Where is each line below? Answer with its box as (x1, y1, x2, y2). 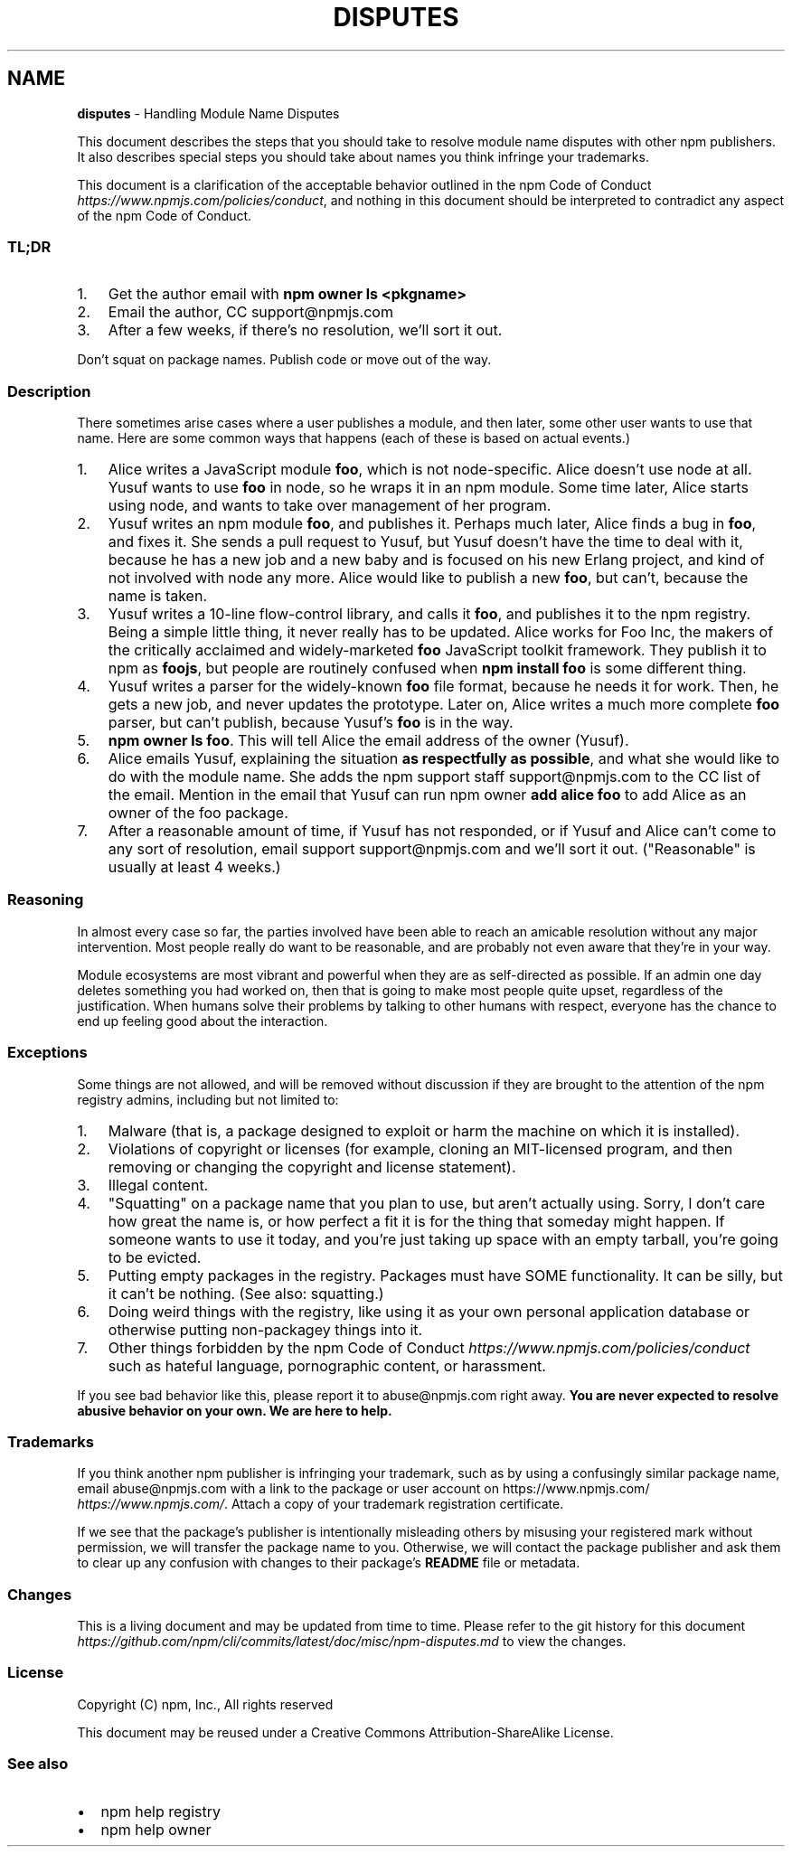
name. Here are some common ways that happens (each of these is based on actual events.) (77, 430, 630, 447)
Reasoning (7, 890, 84, 909)
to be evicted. (108, 1247, 202, 1266)
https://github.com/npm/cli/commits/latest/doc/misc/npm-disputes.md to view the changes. (77, 1633, 627, 1650)
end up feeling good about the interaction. (77, 1012, 328, 1029)
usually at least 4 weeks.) (108, 858, 281, 877)
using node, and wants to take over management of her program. (108, 496, 552, 515)
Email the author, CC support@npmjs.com (108, 303, 393, 322)
